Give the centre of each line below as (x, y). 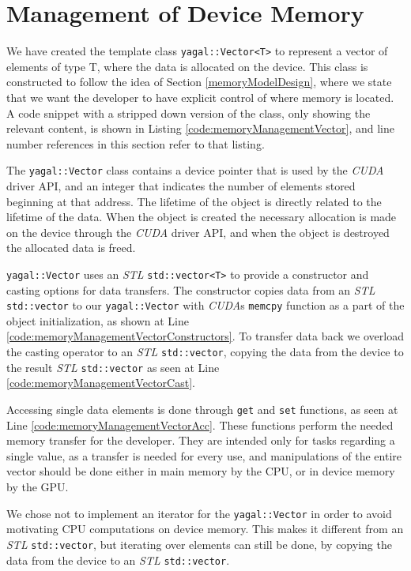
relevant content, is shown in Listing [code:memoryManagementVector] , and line (200, 128)
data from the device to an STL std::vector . (118, 560)
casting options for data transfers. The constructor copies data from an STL (191, 289)
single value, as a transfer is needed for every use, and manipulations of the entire (204, 455)
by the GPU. (38, 486)
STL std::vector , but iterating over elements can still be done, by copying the (199, 544)
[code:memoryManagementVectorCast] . (101, 383)
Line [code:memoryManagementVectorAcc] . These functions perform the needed (200, 424)
